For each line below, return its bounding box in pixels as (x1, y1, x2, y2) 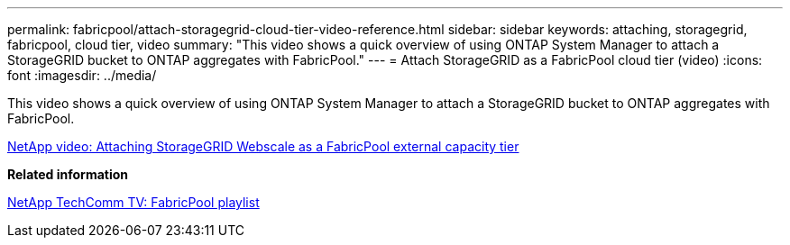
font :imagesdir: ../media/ (7, 68, 157, 83)
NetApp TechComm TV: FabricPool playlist (7, 195, 260, 210)
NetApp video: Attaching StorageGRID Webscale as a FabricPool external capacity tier (7, 139, 519, 154)
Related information (7, 167, 129, 182)
